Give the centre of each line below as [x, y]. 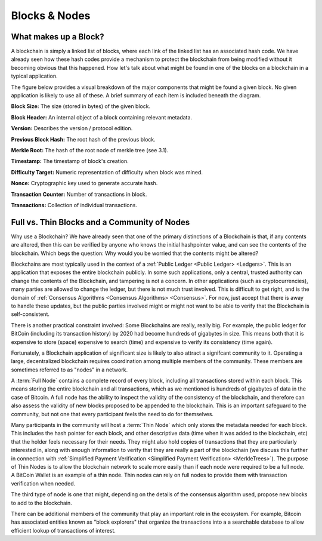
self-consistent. [30, 314]
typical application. [34, 76]
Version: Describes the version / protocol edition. [72, 128]
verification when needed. [43, 483]
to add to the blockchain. [42, 503]
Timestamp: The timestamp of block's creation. [70, 161]
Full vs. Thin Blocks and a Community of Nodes [100, 222]
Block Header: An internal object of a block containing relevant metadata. [102, 117]
